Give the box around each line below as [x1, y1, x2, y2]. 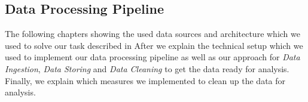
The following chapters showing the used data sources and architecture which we [5, 27, 301, 40]
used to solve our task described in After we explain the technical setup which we [5, 39, 303, 51]
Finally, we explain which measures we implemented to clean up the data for [5, 74, 286, 86]
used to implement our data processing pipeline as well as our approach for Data [5, 51, 300, 63]
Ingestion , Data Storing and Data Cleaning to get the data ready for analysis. [5, 62, 289, 75]
